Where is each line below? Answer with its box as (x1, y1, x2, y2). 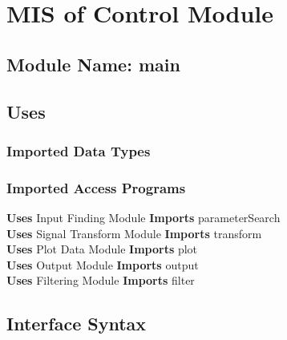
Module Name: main (6, 51, 180, 76)
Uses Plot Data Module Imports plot (6, 241, 198, 257)
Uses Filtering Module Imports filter (6, 272, 195, 289)
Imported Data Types (6, 140, 151, 160)
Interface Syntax (6, 311, 147, 336)
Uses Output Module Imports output (6, 256, 199, 273)
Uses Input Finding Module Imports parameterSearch (6, 209, 281, 225)
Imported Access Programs (6, 177, 186, 197)
